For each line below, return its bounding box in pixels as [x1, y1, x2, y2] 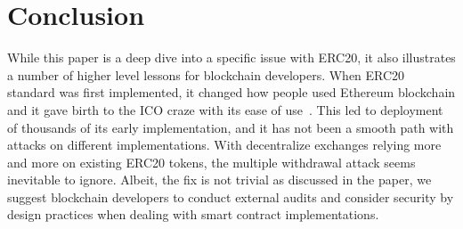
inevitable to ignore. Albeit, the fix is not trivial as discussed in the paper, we [7, 170, 432, 189]
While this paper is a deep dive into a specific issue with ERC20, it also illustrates [7, 48, 456, 67]
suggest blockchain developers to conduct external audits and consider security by [7, 187, 454, 206]
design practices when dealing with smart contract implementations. [7, 205, 379, 224]
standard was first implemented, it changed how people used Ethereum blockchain [7, 83, 456, 102]
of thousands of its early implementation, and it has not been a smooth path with [7, 118, 454, 136]
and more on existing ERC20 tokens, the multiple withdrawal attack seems [7, 152, 416, 171]
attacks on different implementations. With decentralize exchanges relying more [7, 135, 442, 154]
